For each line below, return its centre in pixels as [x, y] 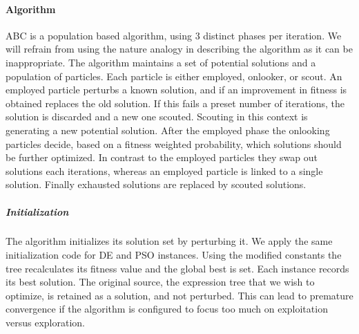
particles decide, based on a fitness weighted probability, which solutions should [174, 143]
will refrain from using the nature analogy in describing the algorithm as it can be [179, 49]
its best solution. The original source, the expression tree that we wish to [160, 282]
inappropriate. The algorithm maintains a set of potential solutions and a [161, 62]
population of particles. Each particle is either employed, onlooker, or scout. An [174, 76]
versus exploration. [45, 323]
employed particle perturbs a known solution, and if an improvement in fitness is [176, 90]
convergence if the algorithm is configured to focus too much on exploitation [167, 309]
